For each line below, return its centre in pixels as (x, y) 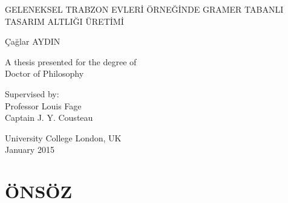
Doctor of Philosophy (44, 73)
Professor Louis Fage (43, 105)
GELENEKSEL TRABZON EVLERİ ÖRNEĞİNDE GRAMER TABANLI (144, 9)
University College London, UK (63, 137)
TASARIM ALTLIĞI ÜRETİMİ (64, 21)
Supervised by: (32, 93)
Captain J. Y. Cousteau (49, 118)
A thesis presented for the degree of (71, 61)
